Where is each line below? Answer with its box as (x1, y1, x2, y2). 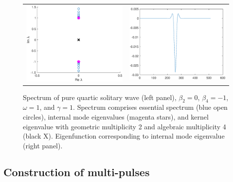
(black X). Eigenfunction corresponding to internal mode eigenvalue (23, 131, 225, 141)
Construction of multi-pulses (3, 164, 150, 179)
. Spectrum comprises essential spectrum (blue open (73, 102, 228, 112)
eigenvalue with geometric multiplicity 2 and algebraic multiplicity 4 (23, 121, 226, 131)
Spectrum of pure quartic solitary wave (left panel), (23, 92, 177, 102)
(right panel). (23, 140, 63, 150)
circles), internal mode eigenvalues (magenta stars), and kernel (23, 112, 209, 122)
